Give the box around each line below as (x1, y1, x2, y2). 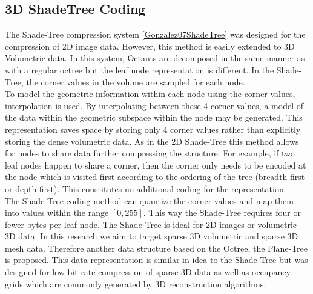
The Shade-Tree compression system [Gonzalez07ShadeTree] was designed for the (5, 28, 306, 41)
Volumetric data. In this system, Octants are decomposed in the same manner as (5, 52, 305, 64)
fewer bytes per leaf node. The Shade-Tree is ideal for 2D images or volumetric (5, 218, 297, 230)
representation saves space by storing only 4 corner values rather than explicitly (5, 122, 301, 135)
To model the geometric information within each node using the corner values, (5, 87, 295, 100)
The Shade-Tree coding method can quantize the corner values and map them (5, 194, 294, 207)
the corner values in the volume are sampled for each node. (26, 75, 245, 88)
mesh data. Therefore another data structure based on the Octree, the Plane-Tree (5, 241, 308, 254)
